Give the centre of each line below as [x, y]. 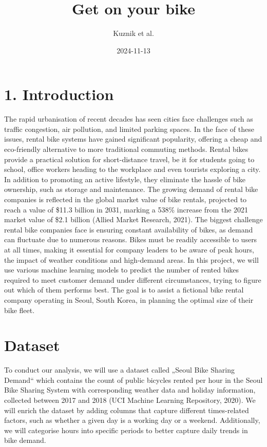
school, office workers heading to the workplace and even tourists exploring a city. [132, 169]
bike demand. [25, 440]
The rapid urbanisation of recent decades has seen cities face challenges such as [129, 119]
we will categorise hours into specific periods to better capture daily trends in [126, 430]
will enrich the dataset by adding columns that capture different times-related [127, 410]
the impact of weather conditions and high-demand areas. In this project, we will [131, 259]
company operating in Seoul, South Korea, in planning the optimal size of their [129, 299]
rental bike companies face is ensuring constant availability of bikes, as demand [129, 229]
